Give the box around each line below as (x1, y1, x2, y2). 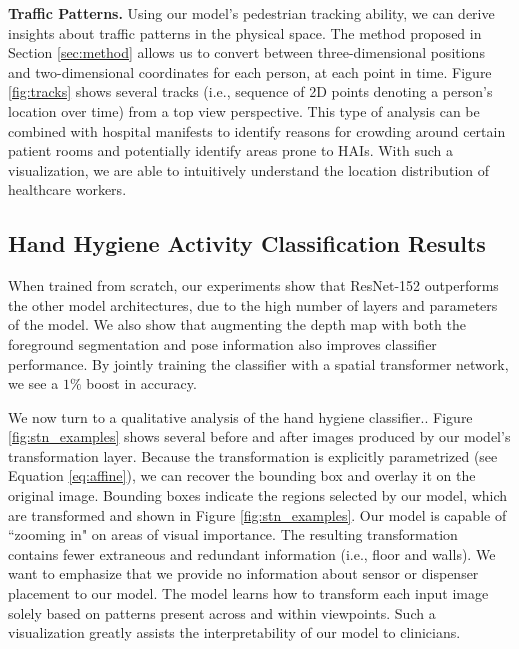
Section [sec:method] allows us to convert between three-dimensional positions (8, 42, 485, 63)
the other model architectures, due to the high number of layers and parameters (8, 294, 498, 315)
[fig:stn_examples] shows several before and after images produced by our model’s (8, 426, 511, 447)
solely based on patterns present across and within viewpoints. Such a (8, 602, 436, 623)
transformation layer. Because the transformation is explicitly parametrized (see (8, 445, 498, 466)
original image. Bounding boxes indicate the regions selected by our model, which (8, 485, 508, 506)
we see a (8, 373, 59, 394)
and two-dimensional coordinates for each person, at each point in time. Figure (8, 61, 492, 82)
